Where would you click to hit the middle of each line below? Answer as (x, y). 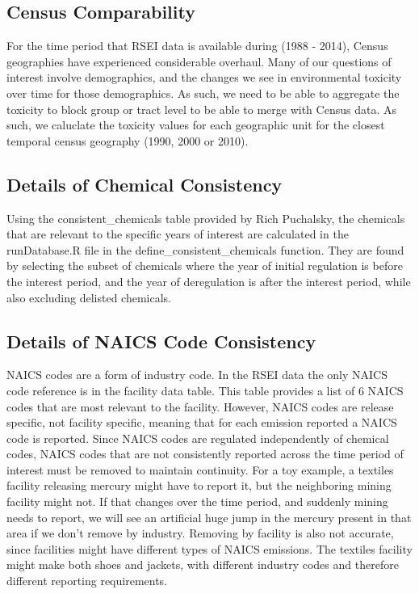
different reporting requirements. (87, 581)
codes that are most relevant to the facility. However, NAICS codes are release (200, 406)
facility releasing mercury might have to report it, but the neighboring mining (199, 485)
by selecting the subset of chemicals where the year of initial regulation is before (205, 265)
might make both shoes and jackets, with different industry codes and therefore (203, 565)
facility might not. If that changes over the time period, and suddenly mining (197, 501)
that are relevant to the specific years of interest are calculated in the (178, 234)
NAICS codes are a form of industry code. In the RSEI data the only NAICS (197, 375)
